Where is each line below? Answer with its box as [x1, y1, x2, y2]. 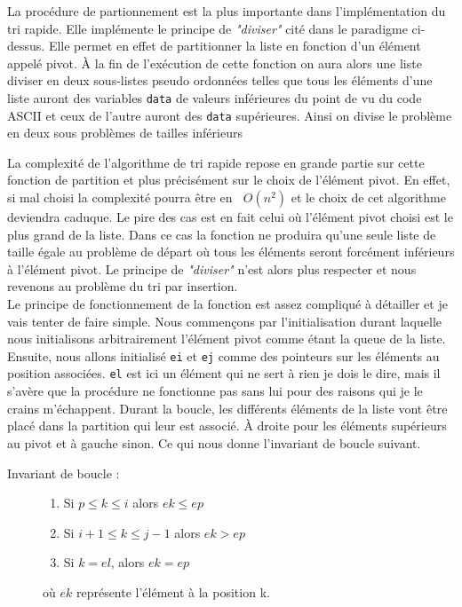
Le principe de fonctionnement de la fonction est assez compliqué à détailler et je [7, 295, 448, 313]
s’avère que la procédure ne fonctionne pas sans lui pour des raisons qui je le [7, 382, 423, 400]
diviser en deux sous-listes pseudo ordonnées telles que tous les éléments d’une [7, 71, 433, 90]
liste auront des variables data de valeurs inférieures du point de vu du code [7, 88, 422, 106]
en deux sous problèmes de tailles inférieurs [7, 123, 243, 142]
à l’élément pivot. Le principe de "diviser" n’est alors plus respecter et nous [7, 259, 417, 278]
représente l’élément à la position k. [76, 582, 270, 601]
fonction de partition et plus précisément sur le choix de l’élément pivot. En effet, [7, 170, 450, 189]
